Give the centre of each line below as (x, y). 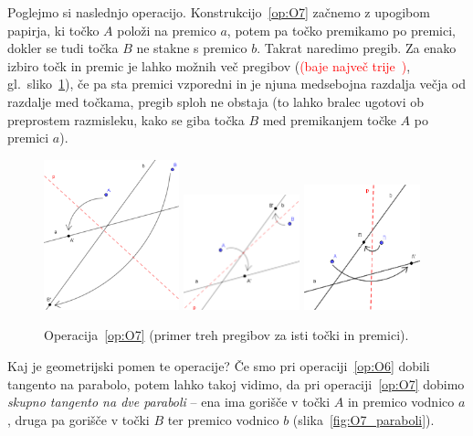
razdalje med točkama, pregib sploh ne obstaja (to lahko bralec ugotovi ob (216, 101)
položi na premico (167, 30)
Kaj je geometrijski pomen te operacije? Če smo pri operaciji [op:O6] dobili (219, 366)
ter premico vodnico (223, 419)
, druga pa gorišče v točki (79, 419)
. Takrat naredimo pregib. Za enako (357, 48)
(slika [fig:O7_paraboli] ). (363, 419)
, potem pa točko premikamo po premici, (341, 30)
